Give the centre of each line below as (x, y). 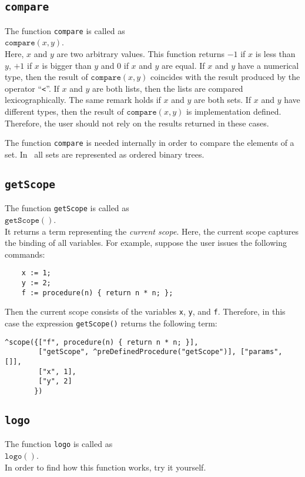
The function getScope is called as (67, 208)
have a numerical (268, 65)
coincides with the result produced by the (225, 77)
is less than (275, 54)
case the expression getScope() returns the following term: (111, 323)
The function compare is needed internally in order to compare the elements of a (150, 143)
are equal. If (183, 65)
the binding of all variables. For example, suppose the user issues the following (146, 243)
